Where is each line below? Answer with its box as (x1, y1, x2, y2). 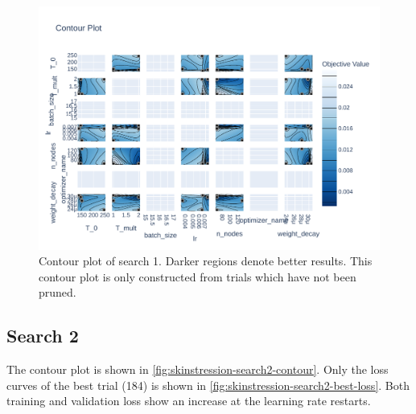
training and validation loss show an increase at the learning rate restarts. (6, 392, 371, 409)
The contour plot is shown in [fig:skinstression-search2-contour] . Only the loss (6, 361, 389, 378)
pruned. (39, 284, 76, 301)
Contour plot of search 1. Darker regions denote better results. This (39, 252, 373, 269)
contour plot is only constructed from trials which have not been (39, 268, 356, 285)
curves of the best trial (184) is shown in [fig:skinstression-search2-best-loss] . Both (6, 376, 410, 393)
